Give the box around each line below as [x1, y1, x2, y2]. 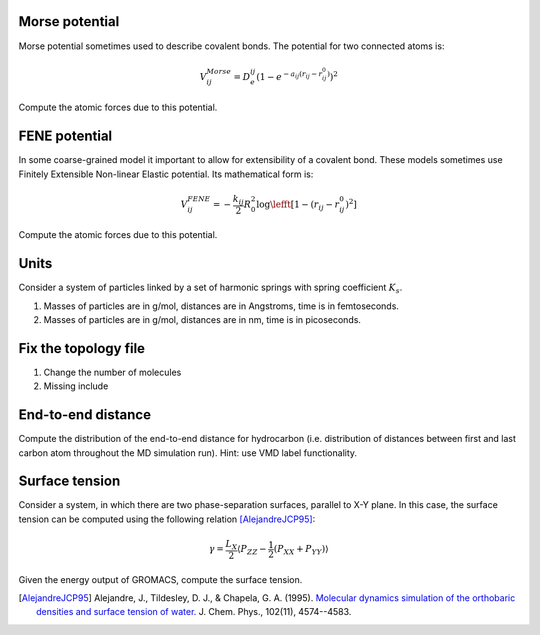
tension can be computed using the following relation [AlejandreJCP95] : [18, 513, 316, 525]
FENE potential [18, 128, 113, 145]
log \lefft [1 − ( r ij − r [256, 198, 340, 212]
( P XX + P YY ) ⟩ [273, 543, 329, 557]
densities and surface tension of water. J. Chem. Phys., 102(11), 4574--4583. [36, 606, 352, 618]
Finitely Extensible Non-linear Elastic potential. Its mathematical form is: [18, 168, 314, 180]
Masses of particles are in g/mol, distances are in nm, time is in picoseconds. [43, 313, 362, 325]
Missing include [43, 380, 109, 392]
